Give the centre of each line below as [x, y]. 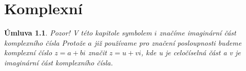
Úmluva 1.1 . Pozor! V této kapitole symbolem [78, 33]
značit [97, 52]
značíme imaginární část [198, 33]
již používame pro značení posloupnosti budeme [168, 42]
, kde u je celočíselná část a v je [191, 52]
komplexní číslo [28, 52]
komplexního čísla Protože [45, 42]
